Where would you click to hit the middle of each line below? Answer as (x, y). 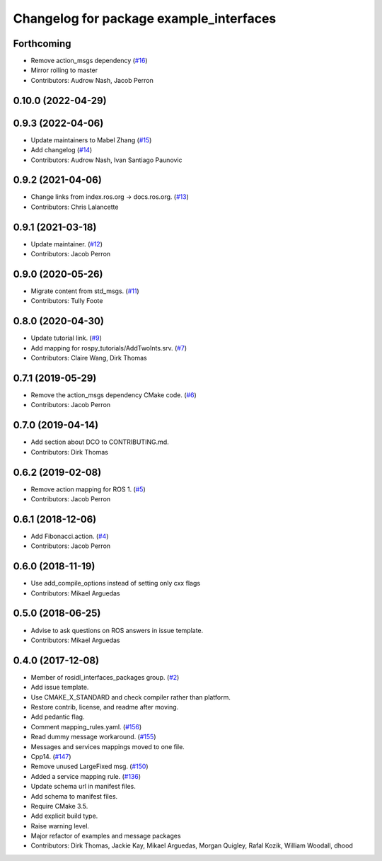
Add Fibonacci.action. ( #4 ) (70, 536)
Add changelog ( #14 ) (62, 150)
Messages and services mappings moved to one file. (108, 746)
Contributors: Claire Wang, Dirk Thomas (89, 358)
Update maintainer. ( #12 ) (66, 244)
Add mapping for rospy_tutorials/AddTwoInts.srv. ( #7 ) (109, 348)
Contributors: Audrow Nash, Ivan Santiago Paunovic (107, 160)
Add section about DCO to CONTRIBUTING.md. (100, 442)
